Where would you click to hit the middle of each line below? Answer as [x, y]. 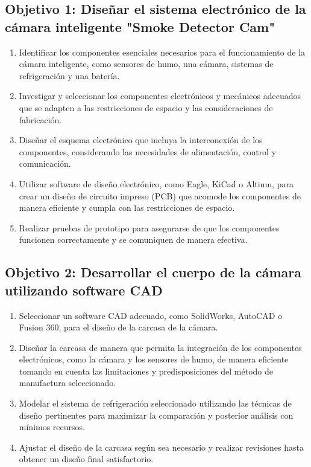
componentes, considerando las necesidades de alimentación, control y [148, 151]
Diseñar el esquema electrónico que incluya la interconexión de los [141, 140]
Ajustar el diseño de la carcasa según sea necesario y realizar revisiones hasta [161, 447]
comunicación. [45, 163]
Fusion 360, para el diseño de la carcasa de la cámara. [118, 327]
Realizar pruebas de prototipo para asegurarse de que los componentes [149, 227]
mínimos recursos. [52, 427]
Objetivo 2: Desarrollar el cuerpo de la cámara [153, 272]
